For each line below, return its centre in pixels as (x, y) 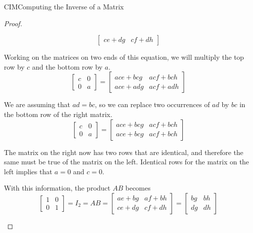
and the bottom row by (67, 66)
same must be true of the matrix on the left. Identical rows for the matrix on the (126, 162)
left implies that (28, 171)
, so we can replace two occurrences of (152, 104)
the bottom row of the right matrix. (58, 114)
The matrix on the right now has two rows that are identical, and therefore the (124, 152)
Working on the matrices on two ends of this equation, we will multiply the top (124, 57)
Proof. (13, 23)
